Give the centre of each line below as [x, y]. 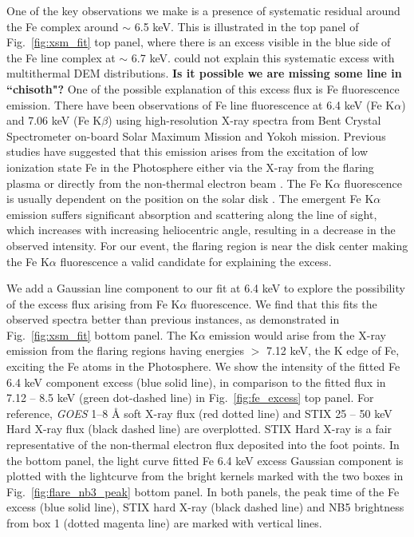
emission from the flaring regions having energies [125, 350]
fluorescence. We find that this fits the [284, 303]
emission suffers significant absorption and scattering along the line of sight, [192, 214]
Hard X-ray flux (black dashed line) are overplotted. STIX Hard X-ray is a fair [199, 429]
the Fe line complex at [61, 57]
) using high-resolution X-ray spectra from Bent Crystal [244, 120]
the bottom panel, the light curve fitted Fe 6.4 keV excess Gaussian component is [205, 460]
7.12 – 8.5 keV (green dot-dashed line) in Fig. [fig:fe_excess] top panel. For [190, 398]
